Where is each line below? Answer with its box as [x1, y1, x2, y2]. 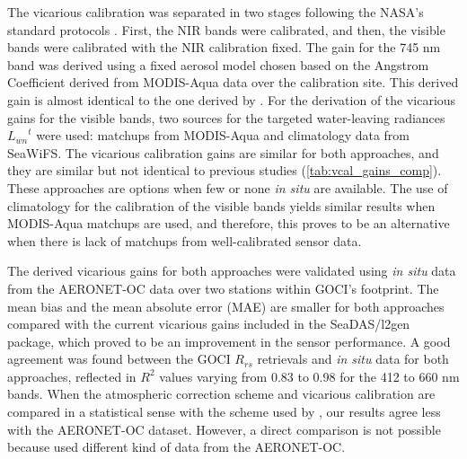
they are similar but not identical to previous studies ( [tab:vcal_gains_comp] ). [7, 161, 442, 180]
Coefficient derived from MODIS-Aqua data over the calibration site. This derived [7, 73, 459, 92]
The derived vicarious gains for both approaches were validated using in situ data [7, 261, 456, 280]
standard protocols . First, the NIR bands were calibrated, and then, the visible [7, 20, 445, 39]
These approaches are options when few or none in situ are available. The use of [7, 178, 448, 197]
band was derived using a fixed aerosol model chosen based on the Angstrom [7, 55, 429, 74]
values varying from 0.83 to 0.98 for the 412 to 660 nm [159, 366, 460, 385]
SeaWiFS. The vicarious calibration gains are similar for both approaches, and [7, 143, 439, 162]
